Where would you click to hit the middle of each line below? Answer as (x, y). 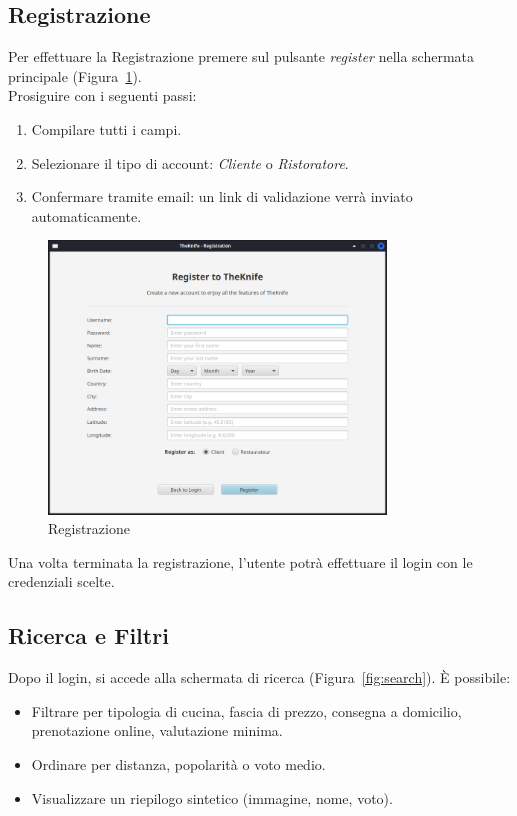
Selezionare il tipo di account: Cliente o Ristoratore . (190, 162)
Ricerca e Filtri (88, 635)
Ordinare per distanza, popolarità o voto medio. (178, 764)
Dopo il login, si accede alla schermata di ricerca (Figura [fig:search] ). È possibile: (259, 677)
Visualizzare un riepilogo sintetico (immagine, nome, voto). (212, 797)
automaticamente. (86, 215)
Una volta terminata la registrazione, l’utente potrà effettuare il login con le (240, 561)
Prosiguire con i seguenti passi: (102, 95)
